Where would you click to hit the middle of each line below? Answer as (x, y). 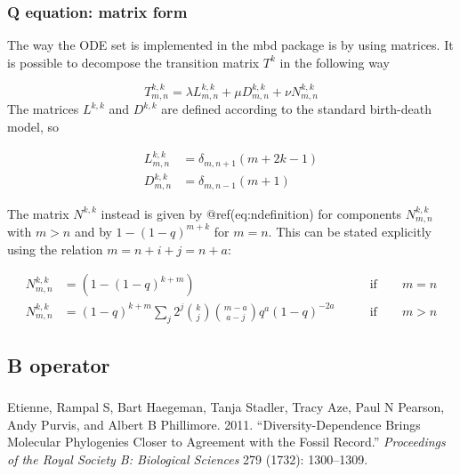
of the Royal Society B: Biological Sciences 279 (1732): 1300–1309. (188, 459)
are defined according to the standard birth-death (296, 109)
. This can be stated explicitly (350, 231)
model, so (33, 126)
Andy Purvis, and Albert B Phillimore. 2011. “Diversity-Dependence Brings (214, 424)
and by (93, 231)
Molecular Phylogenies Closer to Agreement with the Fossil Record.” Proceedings (226, 442)
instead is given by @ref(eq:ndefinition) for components (251, 213)
